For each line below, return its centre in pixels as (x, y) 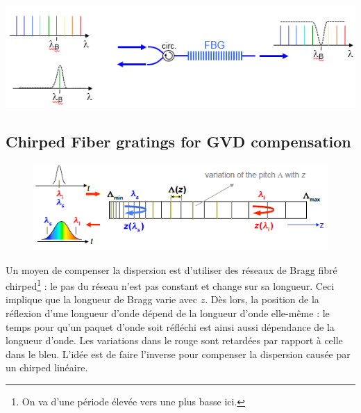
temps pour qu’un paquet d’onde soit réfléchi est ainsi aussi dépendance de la (170, 326)
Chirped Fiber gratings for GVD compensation (178, 141)
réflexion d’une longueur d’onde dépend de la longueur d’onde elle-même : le (168, 313)
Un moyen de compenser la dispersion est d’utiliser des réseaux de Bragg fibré (171, 269)
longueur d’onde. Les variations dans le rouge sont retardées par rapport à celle (174, 340)
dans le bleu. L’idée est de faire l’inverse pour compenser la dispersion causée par (178, 354)
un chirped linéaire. (47, 367)
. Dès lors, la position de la (262, 299)
